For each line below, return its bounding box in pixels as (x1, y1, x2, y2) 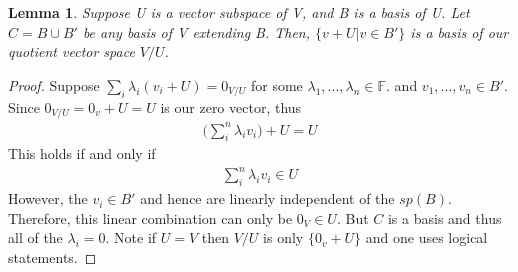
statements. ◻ (8, 247, 97, 268)
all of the (8, 227, 63, 248)
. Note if (105, 227, 157, 248)
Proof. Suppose (8, 74, 100, 95)
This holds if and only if (8, 143, 156, 164)
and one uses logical (365, 227, 488, 248)
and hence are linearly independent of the (140, 188, 395, 209)
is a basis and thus (387, 207, 502, 228)
